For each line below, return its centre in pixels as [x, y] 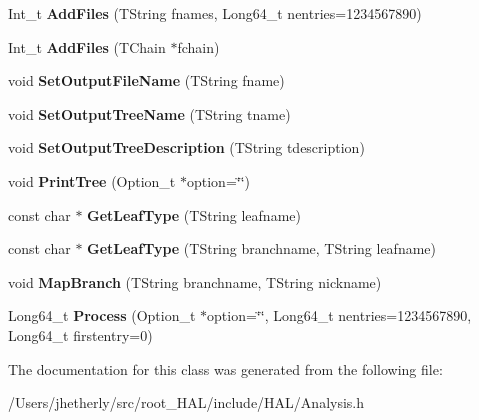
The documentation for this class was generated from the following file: [225, 368]
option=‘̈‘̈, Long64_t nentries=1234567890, [339, 315]
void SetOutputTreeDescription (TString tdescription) [186, 147]
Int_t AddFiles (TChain [87, 46]
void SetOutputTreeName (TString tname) [149, 113]
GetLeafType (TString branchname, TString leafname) [262, 248]
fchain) [198, 46]
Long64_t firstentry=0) [80, 334]
